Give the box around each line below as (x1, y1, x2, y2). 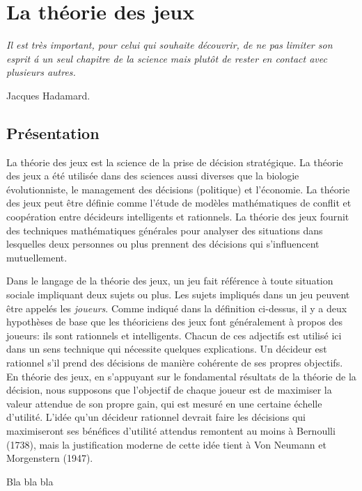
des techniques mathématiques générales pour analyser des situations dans (6, 223, 323, 237)
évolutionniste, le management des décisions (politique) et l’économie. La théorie (6, 182, 350, 196)
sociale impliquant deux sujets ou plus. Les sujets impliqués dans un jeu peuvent (6, 287, 350, 302)
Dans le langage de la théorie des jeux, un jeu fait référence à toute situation (6, 273, 333, 288)
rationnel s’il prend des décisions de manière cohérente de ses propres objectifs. (6, 355, 343, 370)
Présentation (6, 122, 100, 143)
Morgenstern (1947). (6, 451, 93, 465)
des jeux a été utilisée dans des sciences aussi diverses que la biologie (6, 168, 299, 183)
